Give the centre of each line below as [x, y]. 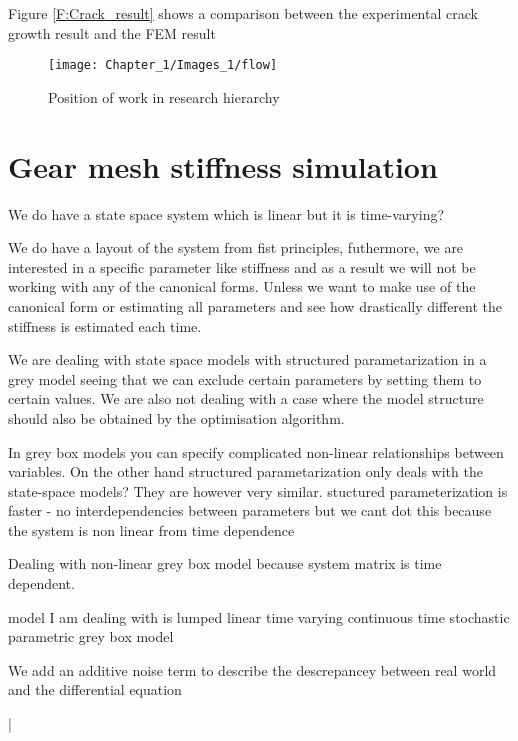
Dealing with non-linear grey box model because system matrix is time [225, 563]
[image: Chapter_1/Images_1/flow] [163, 65]
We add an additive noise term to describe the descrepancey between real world [252, 669]
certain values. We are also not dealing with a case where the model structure [246, 398]
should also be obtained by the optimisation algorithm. [176, 417]
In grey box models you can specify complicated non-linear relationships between [256, 451]
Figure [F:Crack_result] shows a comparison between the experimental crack [243, 13]
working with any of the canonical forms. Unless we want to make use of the [242, 286]
